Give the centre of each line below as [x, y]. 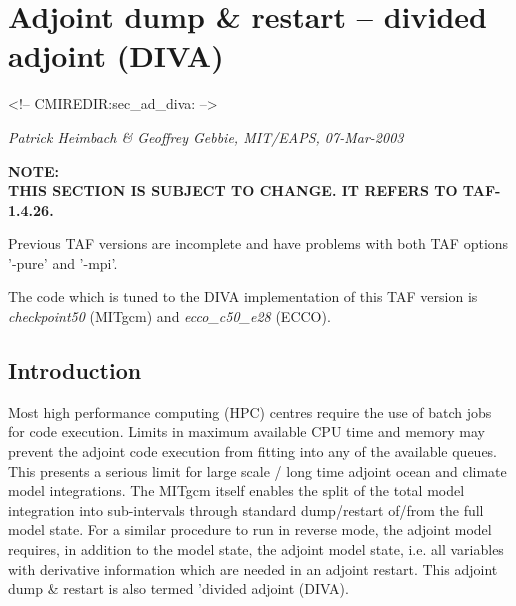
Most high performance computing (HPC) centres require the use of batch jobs [250, 411]
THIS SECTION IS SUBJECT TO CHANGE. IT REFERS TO [233, 190]
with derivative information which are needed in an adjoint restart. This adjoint [253, 568]
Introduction [75, 370]
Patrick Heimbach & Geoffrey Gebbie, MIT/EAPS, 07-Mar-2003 [206, 136]
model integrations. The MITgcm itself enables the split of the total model [236, 490]
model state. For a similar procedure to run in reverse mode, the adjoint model [250, 529]
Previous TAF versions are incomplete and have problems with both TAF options [258, 243]
